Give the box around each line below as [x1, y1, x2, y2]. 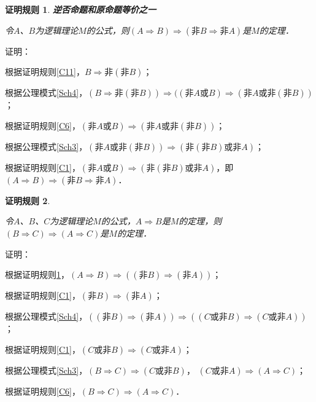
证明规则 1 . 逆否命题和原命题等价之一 [5, 3, 156, 15]
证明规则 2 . [5, 194, 50, 207]
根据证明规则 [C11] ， [5, 65, 85, 78]
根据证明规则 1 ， [5, 268, 69, 281]
